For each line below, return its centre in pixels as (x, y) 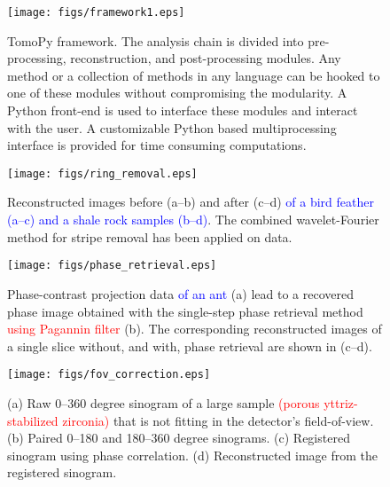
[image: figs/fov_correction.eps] (109, 375)
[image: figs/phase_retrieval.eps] (112, 266)
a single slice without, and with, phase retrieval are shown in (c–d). (190, 346)
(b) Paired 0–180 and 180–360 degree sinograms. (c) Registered (179, 438)
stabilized (33, 420)
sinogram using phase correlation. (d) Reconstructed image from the (192, 455)
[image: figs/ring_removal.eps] (102, 173)
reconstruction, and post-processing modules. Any (206, 58)
